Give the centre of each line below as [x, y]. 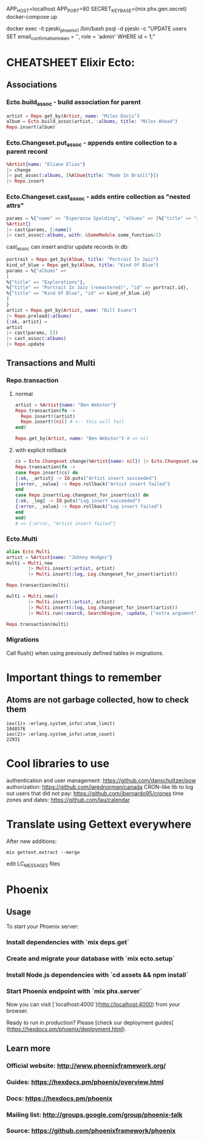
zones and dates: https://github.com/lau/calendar [68, 800]
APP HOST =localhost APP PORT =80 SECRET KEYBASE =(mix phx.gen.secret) [97, 10]
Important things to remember [84, 677]
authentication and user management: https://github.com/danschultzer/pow [101, 780]
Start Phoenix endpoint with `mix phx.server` [74, 991]
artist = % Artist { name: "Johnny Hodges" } [59, 557]
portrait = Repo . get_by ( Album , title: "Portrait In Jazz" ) [83, 260]
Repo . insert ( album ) [31, 127]
